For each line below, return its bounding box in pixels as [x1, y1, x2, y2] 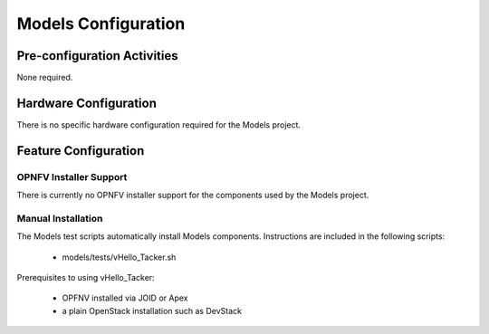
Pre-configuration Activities [16, 48, 178, 63]
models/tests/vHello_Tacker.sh [62, 252, 177, 262]
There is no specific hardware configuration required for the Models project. [16, 119, 302, 130]
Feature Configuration [16, 143, 145, 158]
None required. [16, 72, 73, 83]
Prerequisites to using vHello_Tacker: [16, 272, 155, 283]
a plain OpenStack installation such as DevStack [62, 305, 242, 316]
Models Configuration [16, 14, 186, 33]
